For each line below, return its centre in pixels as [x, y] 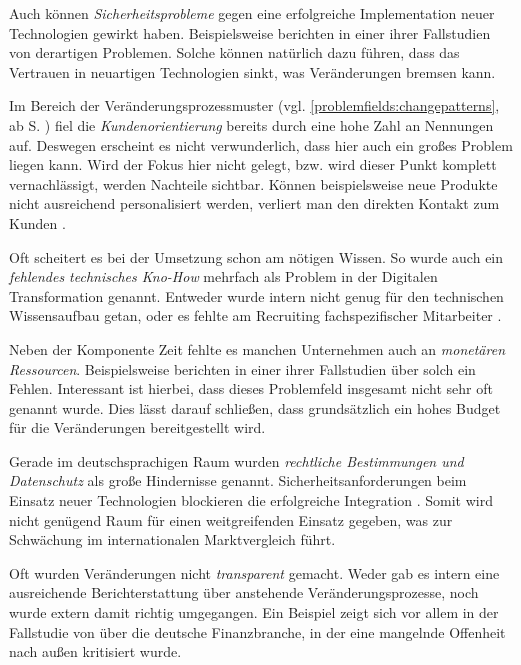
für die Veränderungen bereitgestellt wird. [137, 427]
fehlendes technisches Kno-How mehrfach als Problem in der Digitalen [223, 276]
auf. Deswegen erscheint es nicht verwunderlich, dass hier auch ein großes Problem [261, 144]
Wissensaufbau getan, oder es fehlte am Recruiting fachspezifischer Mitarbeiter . [255, 315]
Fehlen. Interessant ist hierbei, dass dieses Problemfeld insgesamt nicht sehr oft [251, 388]
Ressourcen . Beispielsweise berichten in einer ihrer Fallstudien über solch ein [242, 368]
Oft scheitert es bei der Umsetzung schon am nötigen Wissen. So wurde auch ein [256, 256]
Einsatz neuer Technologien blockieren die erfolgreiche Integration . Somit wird [251, 500]
